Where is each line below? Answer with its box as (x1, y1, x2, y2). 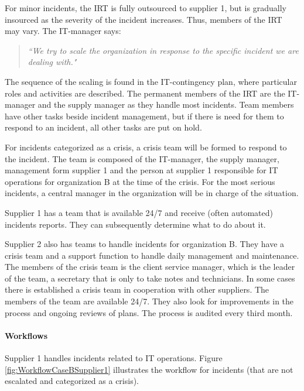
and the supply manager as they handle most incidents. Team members (37, 98, 294, 111)
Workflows (5, 329, 48, 341)
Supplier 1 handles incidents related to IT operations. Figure (5, 352, 223, 364)
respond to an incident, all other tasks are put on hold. (5, 121, 202, 133)
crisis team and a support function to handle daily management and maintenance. (5, 249, 299, 261)
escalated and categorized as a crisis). (5, 375, 139, 387)
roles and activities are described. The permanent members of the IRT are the (5, 87, 285, 99)
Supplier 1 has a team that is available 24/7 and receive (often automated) (5, 206, 273, 218)
